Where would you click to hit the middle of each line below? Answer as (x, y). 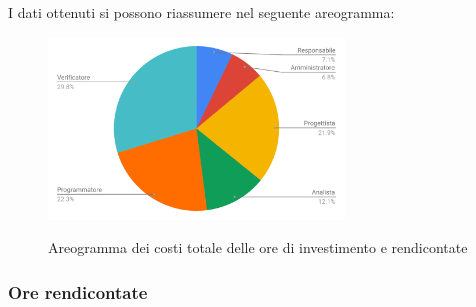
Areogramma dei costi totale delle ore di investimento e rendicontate (258, 247)
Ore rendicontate (78, 291)
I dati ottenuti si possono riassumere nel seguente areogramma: (201, 12)
